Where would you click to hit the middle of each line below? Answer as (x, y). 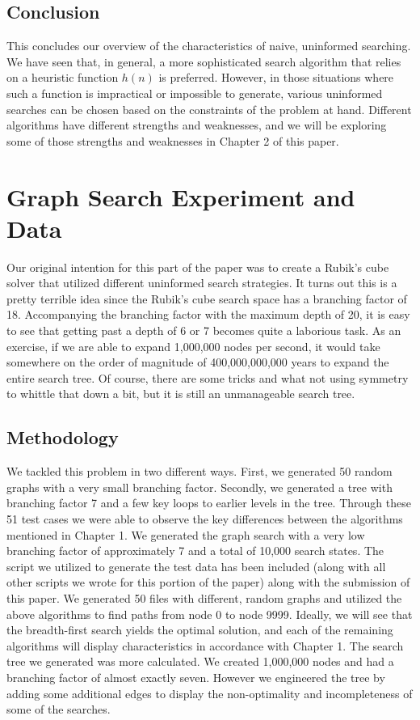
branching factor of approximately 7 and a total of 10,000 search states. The (195, 551)
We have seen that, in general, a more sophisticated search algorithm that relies (204, 61)
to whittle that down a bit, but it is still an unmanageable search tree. (181, 394)
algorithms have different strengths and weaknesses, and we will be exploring (197, 125)
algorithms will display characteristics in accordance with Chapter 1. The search (205, 645)
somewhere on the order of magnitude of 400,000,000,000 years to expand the (198, 362)
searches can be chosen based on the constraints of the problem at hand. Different (209, 109)
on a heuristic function (63, 77)
